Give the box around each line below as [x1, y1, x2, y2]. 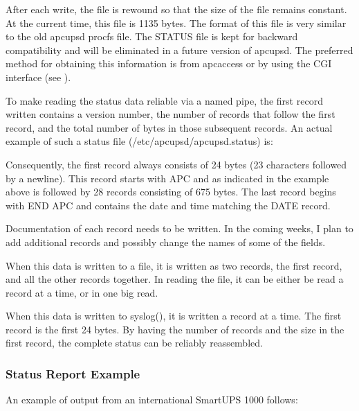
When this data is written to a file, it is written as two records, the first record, [6, 258, 342, 272]
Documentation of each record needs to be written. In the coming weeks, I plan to [6, 221, 353, 236]
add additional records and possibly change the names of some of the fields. [6, 234, 326, 249]
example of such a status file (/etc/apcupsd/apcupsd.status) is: [6, 134, 273, 148]
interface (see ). [6, 69, 71, 84]
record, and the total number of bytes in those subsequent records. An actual [6, 120, 333, 134]
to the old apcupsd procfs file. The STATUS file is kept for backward [6, 29, 298, 44]
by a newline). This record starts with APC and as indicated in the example [6, 170, 329, 185]
